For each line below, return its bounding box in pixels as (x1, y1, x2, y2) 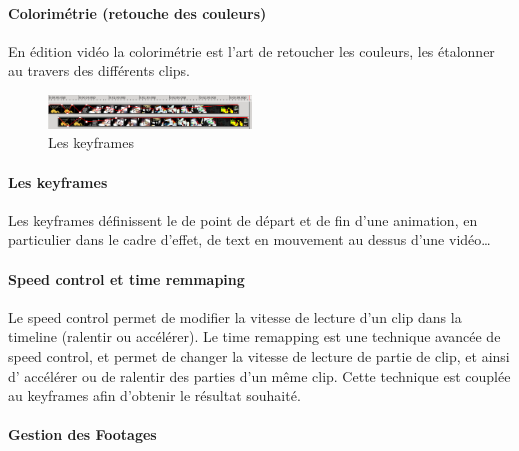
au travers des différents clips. (8, 60, 191, 81)
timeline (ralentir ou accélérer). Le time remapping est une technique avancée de (8, 326, 501, 347)
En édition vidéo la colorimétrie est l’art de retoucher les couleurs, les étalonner (8, 40, 495, 61)
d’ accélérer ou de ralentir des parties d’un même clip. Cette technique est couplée (8, 365, 511, 386)
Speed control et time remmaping (8, 268, 245, 289)
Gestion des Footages (8, 424, 157, 445)
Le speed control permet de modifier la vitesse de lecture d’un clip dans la (8, 306, 462, 327)
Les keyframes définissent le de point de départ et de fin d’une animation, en (8, 209, 478, 230)
